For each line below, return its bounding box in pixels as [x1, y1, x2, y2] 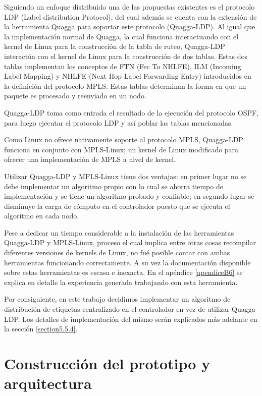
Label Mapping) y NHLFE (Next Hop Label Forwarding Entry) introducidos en [4, 71, 251, 81]
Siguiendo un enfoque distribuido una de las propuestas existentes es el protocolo [4, 2, 255, 12]
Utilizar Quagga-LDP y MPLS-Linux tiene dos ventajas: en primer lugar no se [4, 171, 247, 181]
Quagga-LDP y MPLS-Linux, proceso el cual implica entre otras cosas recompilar [4, 237, 256, 248]
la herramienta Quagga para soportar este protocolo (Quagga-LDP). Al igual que [4, 21, 255, 32]
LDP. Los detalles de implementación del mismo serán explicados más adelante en [4, 313, 257, 324]
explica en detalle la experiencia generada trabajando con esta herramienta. [4, 276, 238, 287]
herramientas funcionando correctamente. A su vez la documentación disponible [4, 257, 251, 267]
